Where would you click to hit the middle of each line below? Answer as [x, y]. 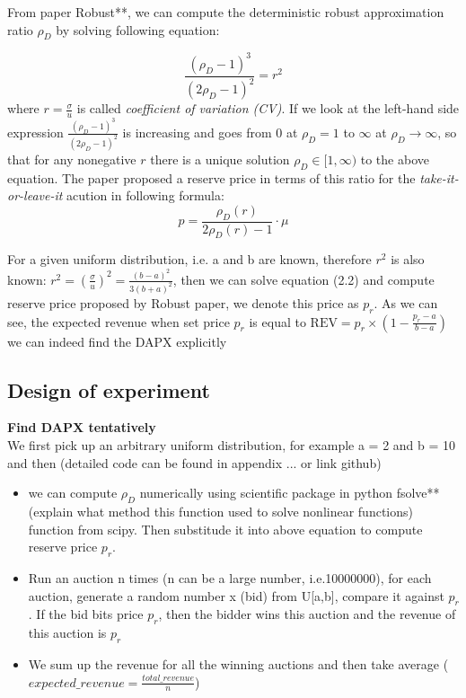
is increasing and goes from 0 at [210, 132]
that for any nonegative [72, 159]
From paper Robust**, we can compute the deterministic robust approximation [226, 12]
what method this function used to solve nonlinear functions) [245, 511]
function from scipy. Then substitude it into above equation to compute [225, 529]
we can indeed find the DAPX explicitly [117, 341]
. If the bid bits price [86, 614]
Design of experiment [109, 389]
